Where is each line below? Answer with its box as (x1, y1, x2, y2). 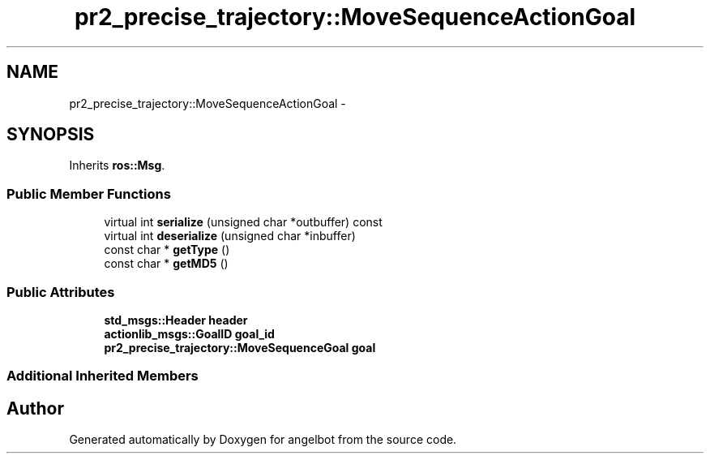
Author (6, 398, 64, 419)
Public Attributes (6, 283, 115, 300)
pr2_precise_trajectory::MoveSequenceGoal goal (104, 340, 376, 355)
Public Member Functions (6, 185, 171, 202)
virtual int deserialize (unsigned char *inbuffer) (104, 229, 356, 243)
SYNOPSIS (6, 124, 95, 145)
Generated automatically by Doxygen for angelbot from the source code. (69, 432, 457, 447)
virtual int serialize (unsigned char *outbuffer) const (104, 215, 383, 230)
